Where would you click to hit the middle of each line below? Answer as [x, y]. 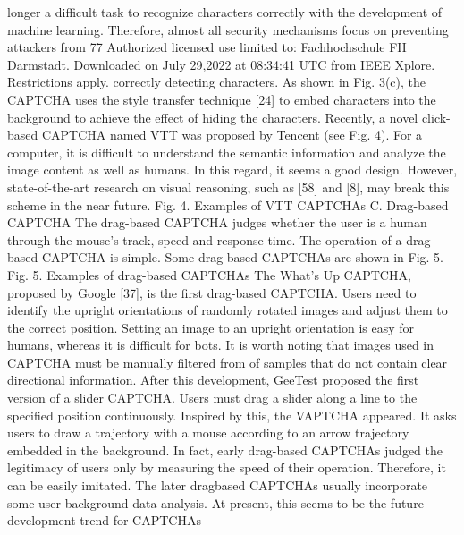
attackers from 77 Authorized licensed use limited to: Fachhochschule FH [207, 47]
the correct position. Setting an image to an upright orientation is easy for [211, 327]
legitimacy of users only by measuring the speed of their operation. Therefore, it [227, 467]
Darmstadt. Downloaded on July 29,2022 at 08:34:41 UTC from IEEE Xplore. [221, 64]
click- [436, 117]
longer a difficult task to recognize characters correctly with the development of [225, 12]
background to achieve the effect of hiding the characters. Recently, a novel [213, 117]
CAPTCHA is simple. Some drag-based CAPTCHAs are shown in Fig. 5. [242, 257]
